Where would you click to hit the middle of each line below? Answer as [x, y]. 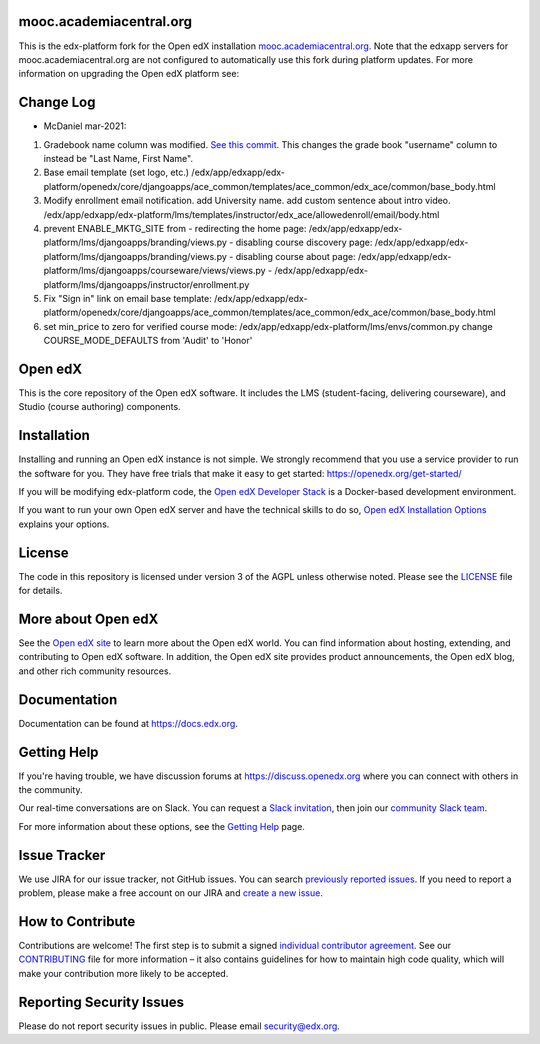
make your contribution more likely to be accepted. [123, 973]
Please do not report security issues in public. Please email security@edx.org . [179, 1026]
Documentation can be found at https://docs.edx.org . [128, 723]
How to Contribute [77, 921]
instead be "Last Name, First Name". [118, 158]
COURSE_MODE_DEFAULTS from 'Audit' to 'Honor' [148, 341]
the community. [50, 790]
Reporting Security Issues [101, 1001]
